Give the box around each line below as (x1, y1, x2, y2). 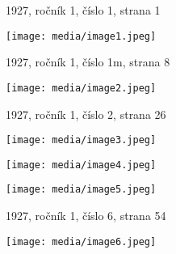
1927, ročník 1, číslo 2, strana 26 (6, 105, 166, 122)
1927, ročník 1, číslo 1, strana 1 (6, 2, 161, 18)
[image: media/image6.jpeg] (6, 235, 157, 248)
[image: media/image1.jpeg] (6, 30, 157, 42)
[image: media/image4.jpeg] (6, 159, 157, 171)
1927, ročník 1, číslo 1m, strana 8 (6, 53, 170, 70)
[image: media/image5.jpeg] (6, 184, 157, 196)
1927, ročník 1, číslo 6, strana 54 (6, 207, 166, 224)
